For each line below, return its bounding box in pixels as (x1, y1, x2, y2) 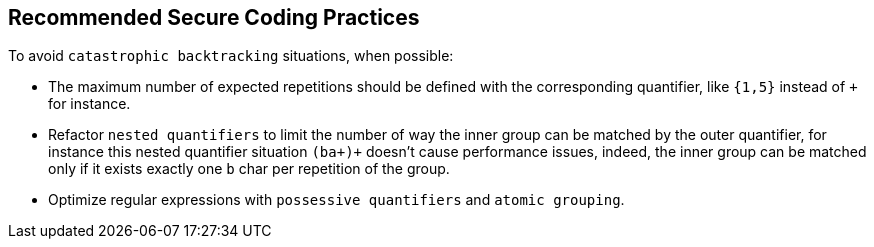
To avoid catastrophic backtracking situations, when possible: (8, 47, 454, 65)
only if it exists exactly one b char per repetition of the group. (48, 160, 450, 178)
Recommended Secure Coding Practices (8, 5, 420, 30)
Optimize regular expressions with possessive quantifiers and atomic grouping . (48, 191, 625, 209)
